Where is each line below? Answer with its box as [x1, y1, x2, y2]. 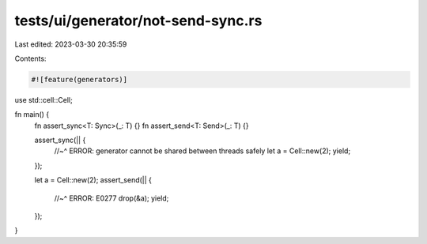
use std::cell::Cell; [14, 95, 73, 104]
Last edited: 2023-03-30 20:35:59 [14, 39, 127, 49]
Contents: [14, 54, 47, 63]
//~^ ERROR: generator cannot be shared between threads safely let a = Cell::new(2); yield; [54, 146, 351, 156]
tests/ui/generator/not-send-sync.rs [14, 12, 263, 29]
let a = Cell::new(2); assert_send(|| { [34, 175, 152, 185]
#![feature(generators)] [31, 75, 128, 84]
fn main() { [14, 110, 50, 119]
